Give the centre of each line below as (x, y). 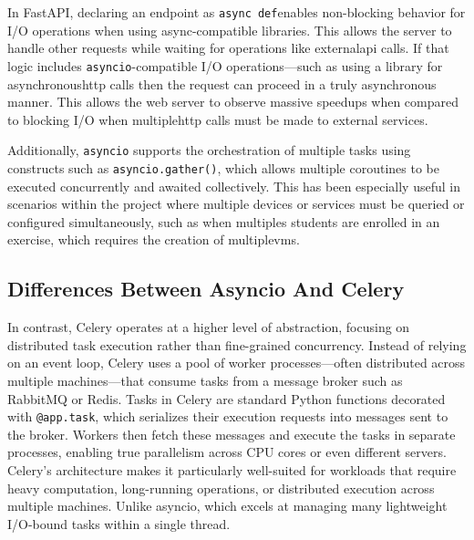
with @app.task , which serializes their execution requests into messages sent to (228, 416)
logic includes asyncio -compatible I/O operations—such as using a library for (225, 65)
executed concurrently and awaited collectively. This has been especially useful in (234, 186)
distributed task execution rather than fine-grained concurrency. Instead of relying (237, 344)
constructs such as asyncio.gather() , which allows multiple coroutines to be (224, 167)
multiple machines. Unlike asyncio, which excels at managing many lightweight (227, 506)
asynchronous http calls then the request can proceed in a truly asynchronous (222, 83)
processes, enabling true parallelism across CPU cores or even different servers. (227, 452)
